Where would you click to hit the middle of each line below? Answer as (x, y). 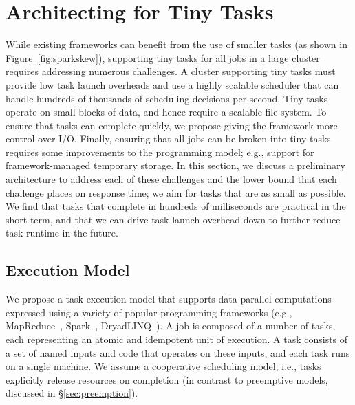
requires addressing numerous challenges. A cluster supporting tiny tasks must (171, 71)
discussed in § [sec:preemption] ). (72, 393)
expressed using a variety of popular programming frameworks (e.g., (149, 312)
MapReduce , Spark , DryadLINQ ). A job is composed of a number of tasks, (171, 326)
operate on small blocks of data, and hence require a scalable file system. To (166, 112)
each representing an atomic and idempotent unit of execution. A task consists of (177, 339)
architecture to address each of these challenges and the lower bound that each (171, 179)
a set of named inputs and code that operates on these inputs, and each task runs (178, 352)
